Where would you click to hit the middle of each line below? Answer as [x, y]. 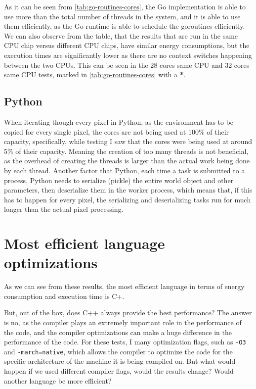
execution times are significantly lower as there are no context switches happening [128, 55]
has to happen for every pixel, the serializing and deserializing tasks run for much [128, 199]
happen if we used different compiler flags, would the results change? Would [119, 371]
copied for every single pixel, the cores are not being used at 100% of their [117, 131]
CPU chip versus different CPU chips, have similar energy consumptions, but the [127, 45]
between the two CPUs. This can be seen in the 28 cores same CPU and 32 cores [127, 65]
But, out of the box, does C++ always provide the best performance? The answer [128, 313]
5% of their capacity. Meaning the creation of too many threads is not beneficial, [126, 151]
